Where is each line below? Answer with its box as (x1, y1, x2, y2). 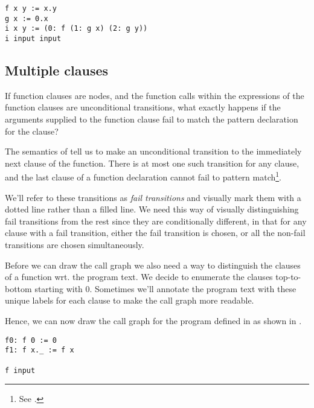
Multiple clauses (5, 61, 109, 80)
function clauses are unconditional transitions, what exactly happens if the (5, 101, 281, 113)
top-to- (275, 270, 301, 283)
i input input (5, 34, 62, 43)
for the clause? (5, 124, 59, 137)
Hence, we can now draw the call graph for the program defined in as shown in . (5, 314, 302, 327)
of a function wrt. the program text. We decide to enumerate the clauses (5, 270, 273, 283)
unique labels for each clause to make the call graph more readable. (5, 294, 254, 307)
